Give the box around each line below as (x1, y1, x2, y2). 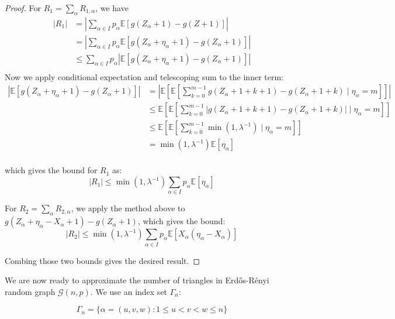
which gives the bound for (5, 164, 98, 176)
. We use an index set (90, 285, 168, 297)
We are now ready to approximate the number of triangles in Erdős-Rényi (5, 274, 269, 286)
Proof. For (5, 2, 41, 13)
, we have (95, 2, 129, 13)
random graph (5, 285, 56, 297)
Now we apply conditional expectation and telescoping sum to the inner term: (5, 70, 284, 83)
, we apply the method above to (71, 202, 185, 214)
